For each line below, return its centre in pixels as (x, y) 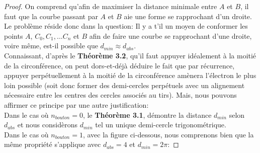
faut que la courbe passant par (51, 16)
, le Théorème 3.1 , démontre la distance (147, 114)
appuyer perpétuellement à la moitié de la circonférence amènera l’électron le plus (130, 75)
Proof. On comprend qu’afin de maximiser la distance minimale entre (111, 6)
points (14, 35)
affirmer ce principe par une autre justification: (76, 104)
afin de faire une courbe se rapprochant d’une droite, (170, 35)
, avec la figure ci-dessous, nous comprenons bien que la (168, 134)
